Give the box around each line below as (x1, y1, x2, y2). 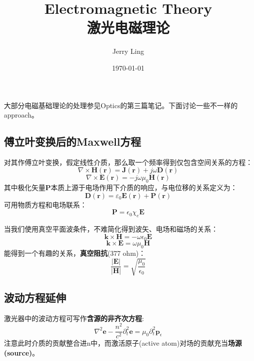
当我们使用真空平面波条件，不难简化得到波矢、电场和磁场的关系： (4, 224, 218, 234)
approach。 (4, 110, 38, 120)
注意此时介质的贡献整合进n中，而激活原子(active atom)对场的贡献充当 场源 (4, 338, 242, 348)
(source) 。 (4, 347, 39, 358)
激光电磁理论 (86, 17, 170, 38)
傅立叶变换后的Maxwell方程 (4, 134, 141, 149)
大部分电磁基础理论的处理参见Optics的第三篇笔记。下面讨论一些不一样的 (4, 100, 238, 110)
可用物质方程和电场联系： (4, 199, 87, 209)
